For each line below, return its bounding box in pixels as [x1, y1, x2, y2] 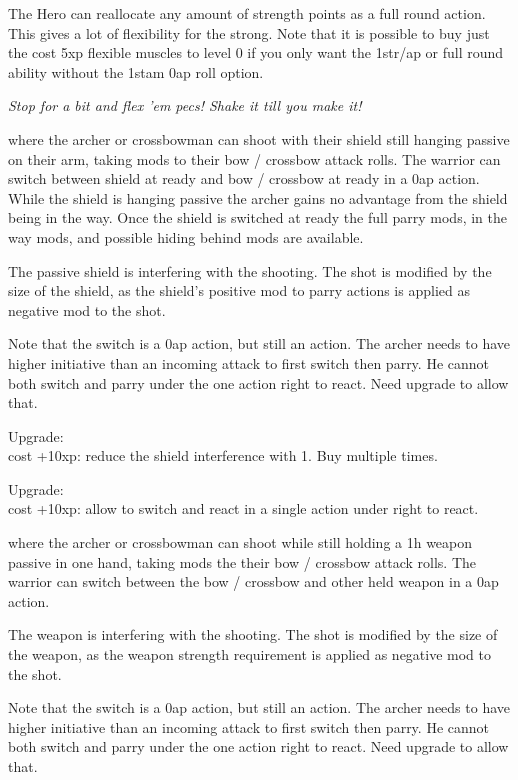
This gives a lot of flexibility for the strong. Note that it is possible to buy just [8, 22, 490, 43]
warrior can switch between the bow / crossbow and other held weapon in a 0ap [8, 571, 499, 592]
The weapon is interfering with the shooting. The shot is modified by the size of [8, 624, 498, 645]
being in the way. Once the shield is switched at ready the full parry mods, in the [8, 207, 507, 228]
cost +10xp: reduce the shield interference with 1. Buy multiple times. [8, 445, 438, 466]
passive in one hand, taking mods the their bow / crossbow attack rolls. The [8, 551, 477, 572]
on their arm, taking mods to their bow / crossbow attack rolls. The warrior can [8, 148, 501, 169]
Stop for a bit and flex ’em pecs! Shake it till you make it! [8, 95, 362, 116]
